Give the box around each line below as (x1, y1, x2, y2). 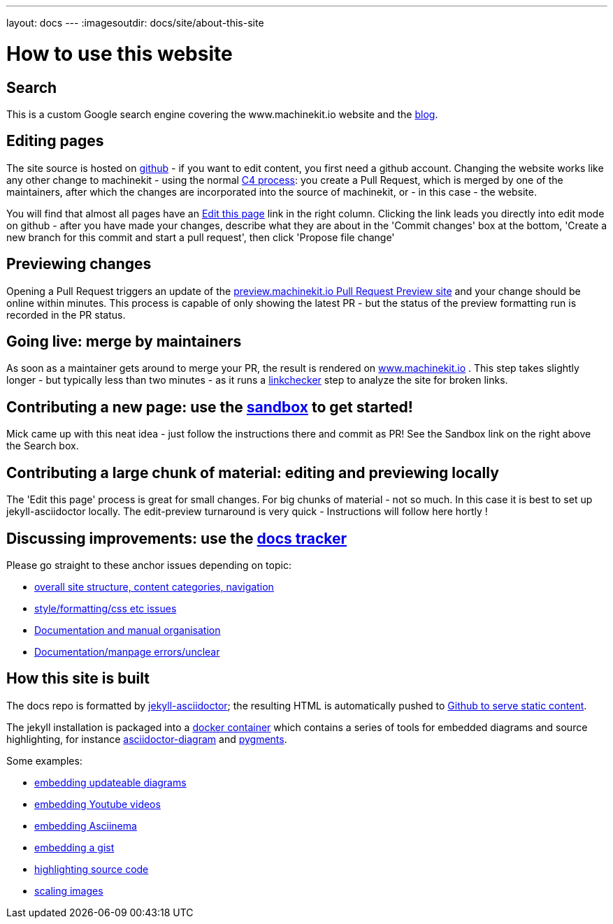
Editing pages (6, 132, 104, 150)
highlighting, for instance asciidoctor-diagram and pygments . (6, 732, 287, 745)
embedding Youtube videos (34, 797, 161, 810)
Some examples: (6, 754, 82, 767)
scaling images (34, 884, 103, 897)
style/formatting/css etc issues (34, 602, 177, 614)
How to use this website (6, 41, 233, 66)
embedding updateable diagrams (34, 776, 187, 788)
